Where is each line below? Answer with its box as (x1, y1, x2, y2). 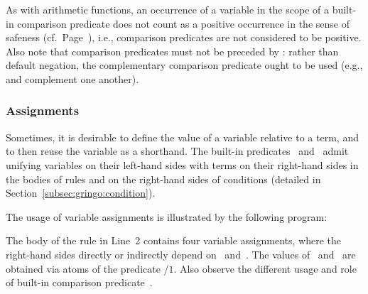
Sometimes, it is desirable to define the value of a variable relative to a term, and (6, 129, 359, 144)
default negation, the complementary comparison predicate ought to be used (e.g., (6, 58, 363, 72)
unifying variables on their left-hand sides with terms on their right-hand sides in (6, 157, 359, 172)
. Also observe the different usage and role (173, 261, 357, 276)
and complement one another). (6, 71, 139, 86)
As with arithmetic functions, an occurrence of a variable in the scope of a (6, 2, 329, 16)
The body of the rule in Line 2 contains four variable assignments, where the (6, 233, 341, 248)
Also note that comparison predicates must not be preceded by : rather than (6, 43, 339, 58)
